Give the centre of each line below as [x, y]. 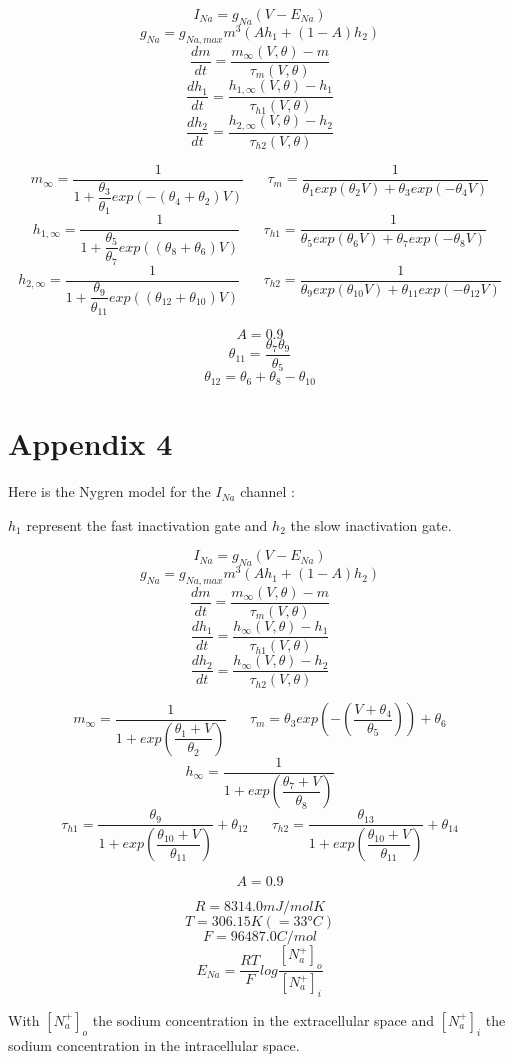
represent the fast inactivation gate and [147, 524]
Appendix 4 [90, 443]
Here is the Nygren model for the [109, 491]
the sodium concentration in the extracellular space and [263, 1019]
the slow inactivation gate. [371, 524]
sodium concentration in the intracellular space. [154, 1044]
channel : [267, 491]
